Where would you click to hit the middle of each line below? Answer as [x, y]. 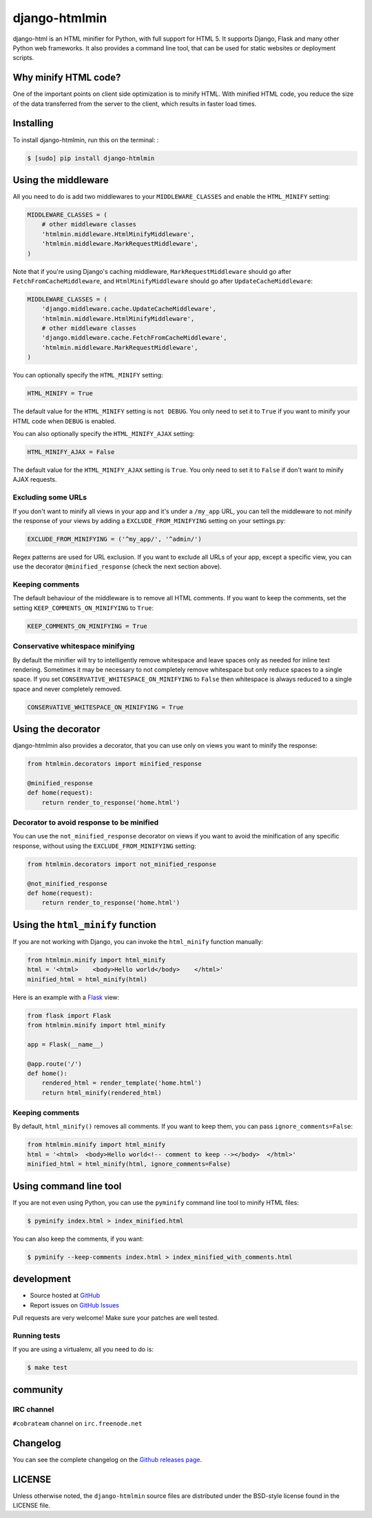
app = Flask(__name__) [65, 1044]
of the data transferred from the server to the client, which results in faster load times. [135, 103]
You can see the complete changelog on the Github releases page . [107, 1459]
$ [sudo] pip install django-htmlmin [91, 158]
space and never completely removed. [67, 689]
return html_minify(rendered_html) [102, 1093]
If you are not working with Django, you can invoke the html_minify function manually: [138, 941]
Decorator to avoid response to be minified [85, 822]
